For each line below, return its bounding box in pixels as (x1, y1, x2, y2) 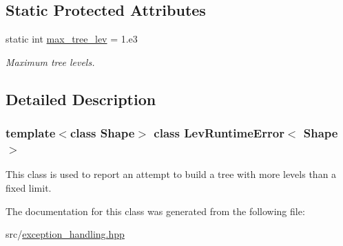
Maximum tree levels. (6, 54, 95, 69)
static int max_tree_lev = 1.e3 (6, 32, 138, 46)
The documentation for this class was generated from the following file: (6, 203, 305, 218)
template (6, 124, 56, 142)
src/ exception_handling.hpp (6, 227, 125, 241)
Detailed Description (6, 88, 156, 109)
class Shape (70, 124, 135, 142)
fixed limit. (6, 180, 52, 194)
